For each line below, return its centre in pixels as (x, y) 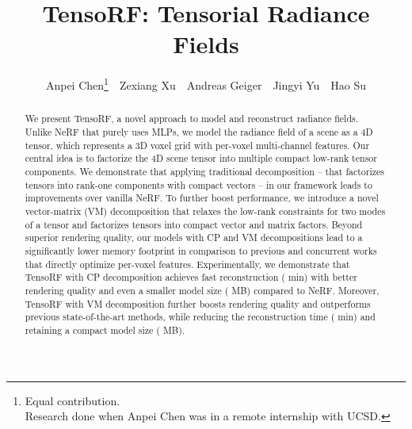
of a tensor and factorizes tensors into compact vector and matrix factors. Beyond (194, 224)
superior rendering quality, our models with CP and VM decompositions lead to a (194, 237)
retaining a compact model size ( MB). (105, 329)
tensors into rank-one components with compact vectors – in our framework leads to (198, 184)
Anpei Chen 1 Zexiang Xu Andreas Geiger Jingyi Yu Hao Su (206, 84)
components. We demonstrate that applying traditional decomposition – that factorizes (205, 171)
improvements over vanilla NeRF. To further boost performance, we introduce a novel (202, 198)
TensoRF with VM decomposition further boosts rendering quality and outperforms (198, 303)
